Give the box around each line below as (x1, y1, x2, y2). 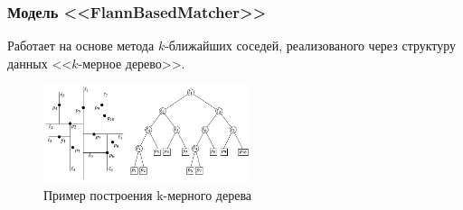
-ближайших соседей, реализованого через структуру (165, 36, 457, 55)
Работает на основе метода (7, 36, 155, 55)
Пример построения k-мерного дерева (43, 185, 252, 204)
